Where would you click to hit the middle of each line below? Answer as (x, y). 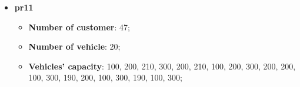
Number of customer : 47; (79, 27)
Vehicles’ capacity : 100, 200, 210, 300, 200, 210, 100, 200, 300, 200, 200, (162, 66)
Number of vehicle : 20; (74, 46)
